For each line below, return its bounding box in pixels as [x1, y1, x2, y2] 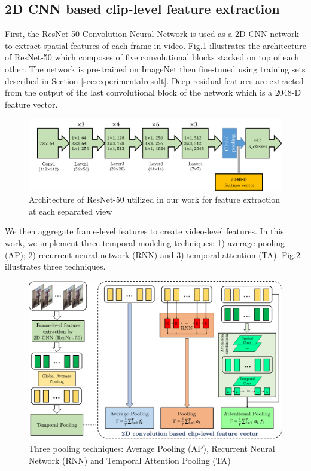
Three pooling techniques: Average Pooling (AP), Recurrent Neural [29, 442, 275, 455]
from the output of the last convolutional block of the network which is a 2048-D [5, 86, 301, 99]
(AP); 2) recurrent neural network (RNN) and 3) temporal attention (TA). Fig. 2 [5, 248, 300, 261]
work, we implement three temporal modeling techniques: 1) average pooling [5, 237, 285, 249]
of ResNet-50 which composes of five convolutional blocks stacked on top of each [5, 51, 300, 63]
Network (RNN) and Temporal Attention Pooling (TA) [29, 454, 231, 467]
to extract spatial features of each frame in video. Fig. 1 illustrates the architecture [5, 39, 306, 51]
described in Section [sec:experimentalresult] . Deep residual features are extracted [5, 74, 304, 87]
